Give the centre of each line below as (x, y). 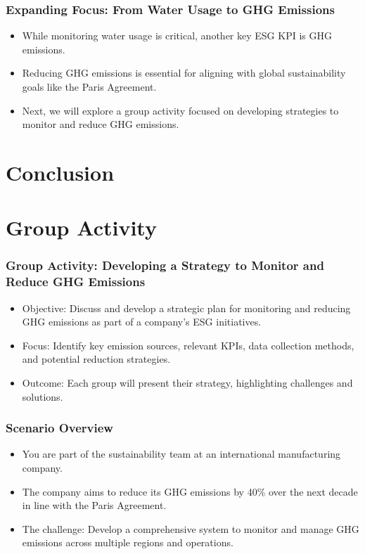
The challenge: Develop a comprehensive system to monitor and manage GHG (191, 528)
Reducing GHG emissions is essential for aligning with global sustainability (184, 73)
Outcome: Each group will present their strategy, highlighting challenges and (187, 383)
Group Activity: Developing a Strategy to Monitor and (165, 265)
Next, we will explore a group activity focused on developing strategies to (180, 110)
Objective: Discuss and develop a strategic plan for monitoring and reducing (186, 308)
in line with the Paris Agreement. (94, 505)
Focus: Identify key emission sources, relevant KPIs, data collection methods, (188, 345)
